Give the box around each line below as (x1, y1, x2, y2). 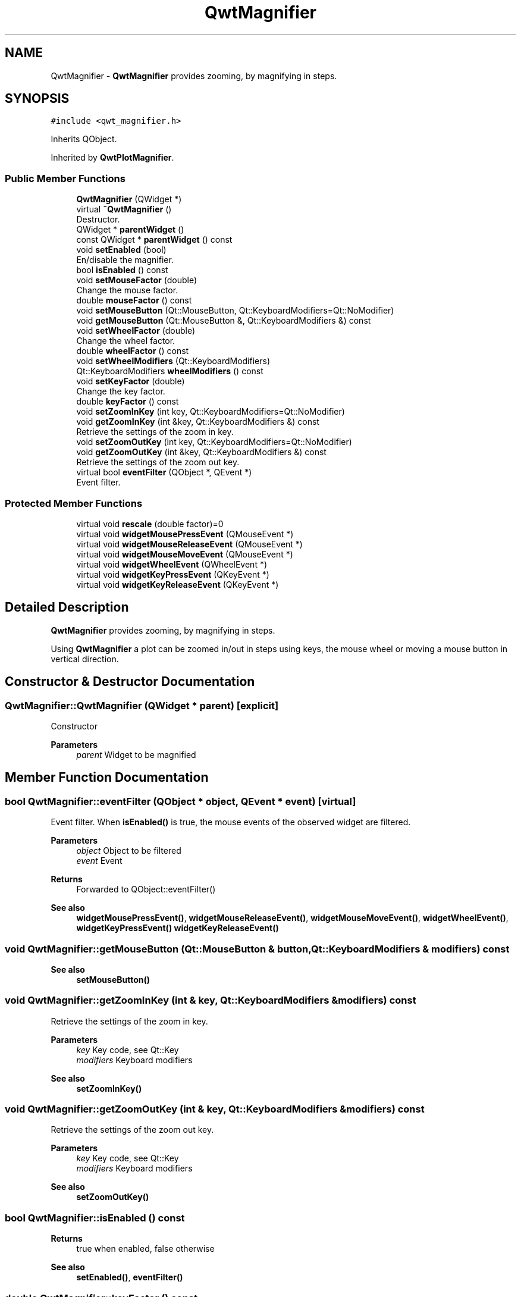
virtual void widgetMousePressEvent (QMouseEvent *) (76, 528, 294, 539)
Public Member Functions (5, 172, 125, 184)
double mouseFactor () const (76, 295, 192, 306)
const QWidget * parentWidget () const (76, 234, 233, 245)
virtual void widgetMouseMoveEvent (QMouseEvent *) (76, 549, 293, 559)
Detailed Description (5, 600, 129, 615)
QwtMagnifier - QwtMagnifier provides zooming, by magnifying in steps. (51, 70, 337, 81)
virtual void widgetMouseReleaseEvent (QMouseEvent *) (76, 538, 303, 549)
